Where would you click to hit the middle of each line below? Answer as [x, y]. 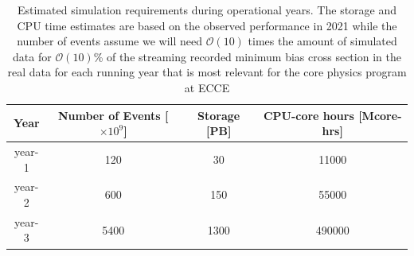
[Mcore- [380, 115]
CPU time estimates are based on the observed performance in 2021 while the [207, 25]
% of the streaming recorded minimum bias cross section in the [247, 56]
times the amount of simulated [322, 41]
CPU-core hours [309, 115]
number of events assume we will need [109, 41]
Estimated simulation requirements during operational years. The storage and [207, 10]
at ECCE [207, 87]
